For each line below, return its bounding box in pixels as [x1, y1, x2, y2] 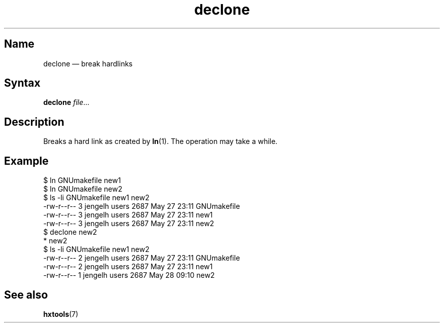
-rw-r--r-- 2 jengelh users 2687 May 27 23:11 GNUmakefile [43, 253, 240, 263]
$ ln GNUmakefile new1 [43, 176, 121, 185]
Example [4, 154, 49, 167]
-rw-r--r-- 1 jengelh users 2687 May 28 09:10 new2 [43, 271, 215, 280]
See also [4, 288, 48, 301]
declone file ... [43, 98, 90, 107]
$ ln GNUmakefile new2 [43, 185, 123, 194]
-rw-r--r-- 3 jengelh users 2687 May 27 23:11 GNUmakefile [43, 202, 240, 211]
